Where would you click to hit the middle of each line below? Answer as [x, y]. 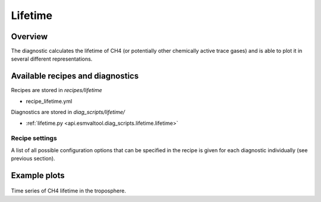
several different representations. [52, 59]
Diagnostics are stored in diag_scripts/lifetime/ [68, 112]
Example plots [38, 175]
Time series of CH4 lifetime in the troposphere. [68, 191]
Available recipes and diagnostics [75, 76]
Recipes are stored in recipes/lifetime [56, 90]
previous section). [33, 159]
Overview [29, 37]
